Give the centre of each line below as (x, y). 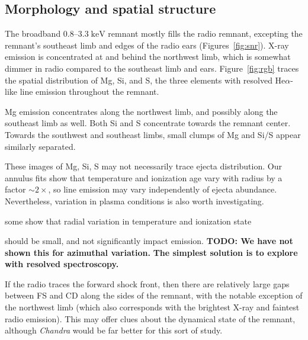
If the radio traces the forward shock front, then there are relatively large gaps (147, 283)
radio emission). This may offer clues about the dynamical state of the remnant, (150, 318)
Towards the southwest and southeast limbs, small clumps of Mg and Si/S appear (153, 134)
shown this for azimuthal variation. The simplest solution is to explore (151, 252)
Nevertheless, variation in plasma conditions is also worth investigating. (134, 201)
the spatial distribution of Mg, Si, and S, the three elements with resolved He (145, 80)
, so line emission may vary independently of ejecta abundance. (163, 189)
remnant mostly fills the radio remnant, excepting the (205, 33)
